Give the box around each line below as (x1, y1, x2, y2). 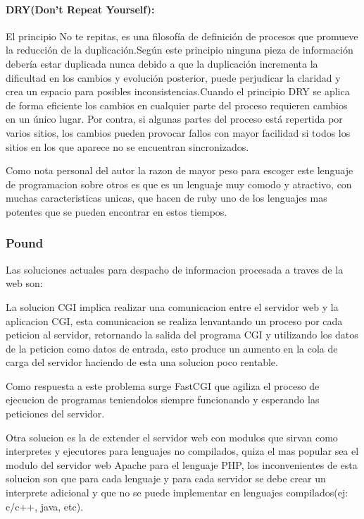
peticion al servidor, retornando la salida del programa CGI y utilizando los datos (6, 327, 358, 342)
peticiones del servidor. (6, 406, 105, 421)
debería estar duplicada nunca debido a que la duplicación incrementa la (6, 56, 318, 71)
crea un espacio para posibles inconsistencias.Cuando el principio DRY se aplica (6, 84, 350, 99)
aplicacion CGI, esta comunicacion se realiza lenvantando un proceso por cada (6, 313, 343, 328)
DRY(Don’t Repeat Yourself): (6, 1, 155, 16)
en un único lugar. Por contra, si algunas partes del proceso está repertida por (6, 111, 343, 126)
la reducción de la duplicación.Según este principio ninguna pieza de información (6, 42, 353, 57)
